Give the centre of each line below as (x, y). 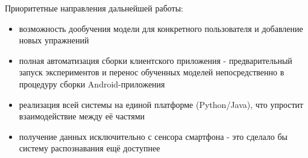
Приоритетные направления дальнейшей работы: (94, 8)
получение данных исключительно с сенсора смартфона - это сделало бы (153, 136)
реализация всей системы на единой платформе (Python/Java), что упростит (161, 104)
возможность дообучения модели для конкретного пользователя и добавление (161, 28)
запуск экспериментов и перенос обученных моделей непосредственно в (152, 72)
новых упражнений (54, 40)
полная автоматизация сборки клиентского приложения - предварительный (156, 60)
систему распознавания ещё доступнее (90, 148)
